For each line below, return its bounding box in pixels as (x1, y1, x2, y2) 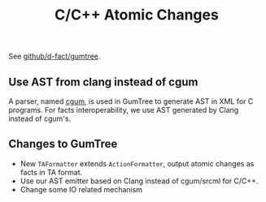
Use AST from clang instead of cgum (8, 75, 198, 88)
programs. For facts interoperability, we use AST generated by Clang (8, 105, 239, 114)
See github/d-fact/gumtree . (8, 51, 101, 62)
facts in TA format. (20, 167, 83, 177)
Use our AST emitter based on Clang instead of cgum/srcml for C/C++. (20, 176, 259, 186)
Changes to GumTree (8, 137, 118, 151)
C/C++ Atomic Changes (54, 6, 220, 24)
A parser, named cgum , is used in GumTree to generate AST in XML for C (8, 97, 254, 106)
